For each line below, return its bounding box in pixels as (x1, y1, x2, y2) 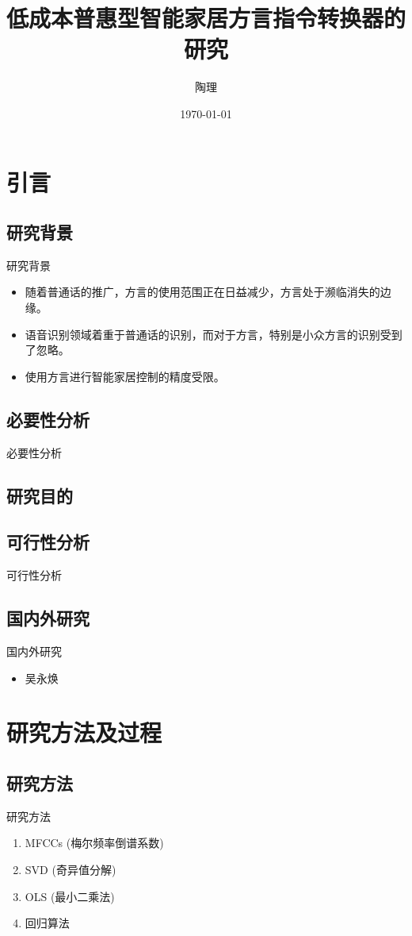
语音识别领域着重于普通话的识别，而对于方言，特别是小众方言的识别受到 (25, 325, 402, 342)
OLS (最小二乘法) (25, 888, 115, 904)
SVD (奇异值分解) (25, 861, 116, 877)
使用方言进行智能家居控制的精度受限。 (25, 368, 225, 384)
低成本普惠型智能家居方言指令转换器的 (6, 2, 406, 34)
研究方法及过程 (6, 716, 162, 749)
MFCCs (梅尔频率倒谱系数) (25, 834, 164, 851)
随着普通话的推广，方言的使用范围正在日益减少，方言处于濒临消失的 (25, 283, 380, 300)
